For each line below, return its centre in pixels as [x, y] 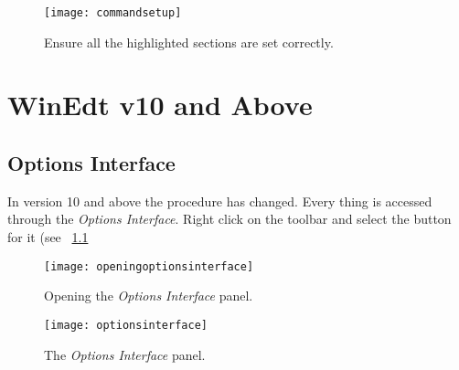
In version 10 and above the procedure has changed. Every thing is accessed [220, 201]
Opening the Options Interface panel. [149, 296]
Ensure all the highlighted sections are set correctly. [189, 42]
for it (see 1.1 [48, 237]
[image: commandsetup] [113, 13]
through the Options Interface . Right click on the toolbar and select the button [229, 219]
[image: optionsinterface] [126, 325]
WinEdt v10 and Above [160, 105]
